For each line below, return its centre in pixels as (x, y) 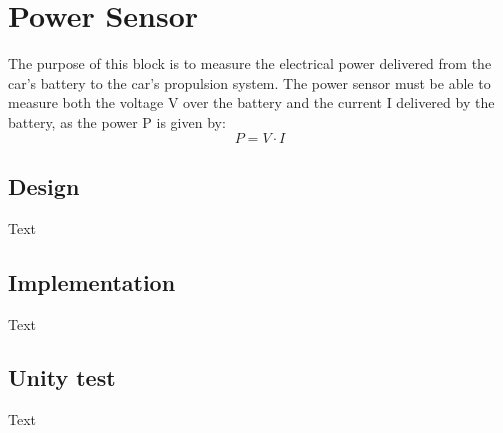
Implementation (92, 281)
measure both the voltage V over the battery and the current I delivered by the (251, 102)
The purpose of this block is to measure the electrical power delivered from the (250, 63)
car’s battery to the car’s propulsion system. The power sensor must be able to (249, 82)
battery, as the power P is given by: (117, 121)
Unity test (62, 377)
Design (44, 185)
